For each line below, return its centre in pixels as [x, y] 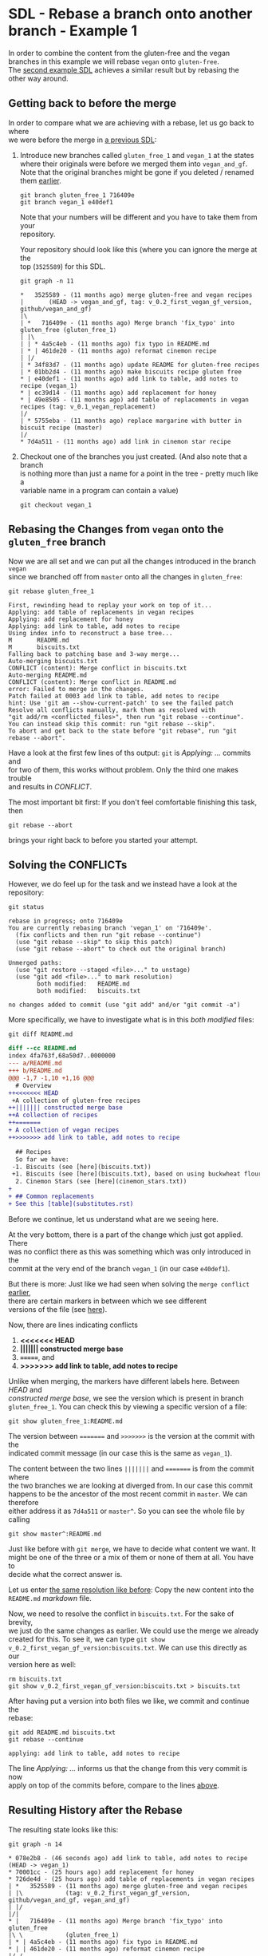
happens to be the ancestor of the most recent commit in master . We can [128, 1494]
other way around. [38, 78]
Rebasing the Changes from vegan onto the [116, 530]
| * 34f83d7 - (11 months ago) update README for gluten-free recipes [140, 365]
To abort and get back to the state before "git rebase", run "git [123, 731]
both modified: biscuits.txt [89, 991]
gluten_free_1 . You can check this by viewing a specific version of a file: [128, 1406]
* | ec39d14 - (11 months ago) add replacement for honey [118, 393]
